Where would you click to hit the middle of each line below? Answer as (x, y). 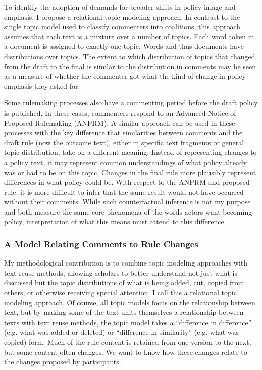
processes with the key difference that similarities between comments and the (123, 133)
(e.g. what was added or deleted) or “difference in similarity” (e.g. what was (122, 332)
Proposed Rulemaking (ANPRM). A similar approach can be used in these (120, 122)
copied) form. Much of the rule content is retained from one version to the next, (128, 342)
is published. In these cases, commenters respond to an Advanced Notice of (120, 112)
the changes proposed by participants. (63, 362)
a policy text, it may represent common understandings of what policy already (126, 162)
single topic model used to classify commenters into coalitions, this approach (122, 27)
